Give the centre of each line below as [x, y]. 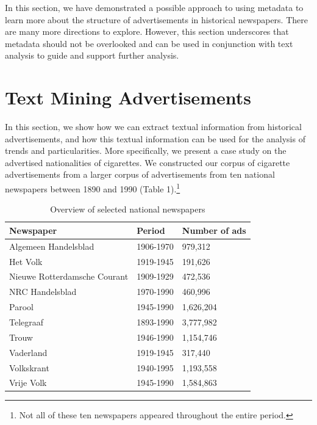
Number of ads [214, 230]
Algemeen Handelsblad [52, 246]
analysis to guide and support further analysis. [92, 55]
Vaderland [28, 352]
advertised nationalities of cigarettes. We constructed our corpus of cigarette [148, 162]
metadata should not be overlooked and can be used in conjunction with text [149, 43]
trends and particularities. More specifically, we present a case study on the [146, 151]
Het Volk [26, 261]
